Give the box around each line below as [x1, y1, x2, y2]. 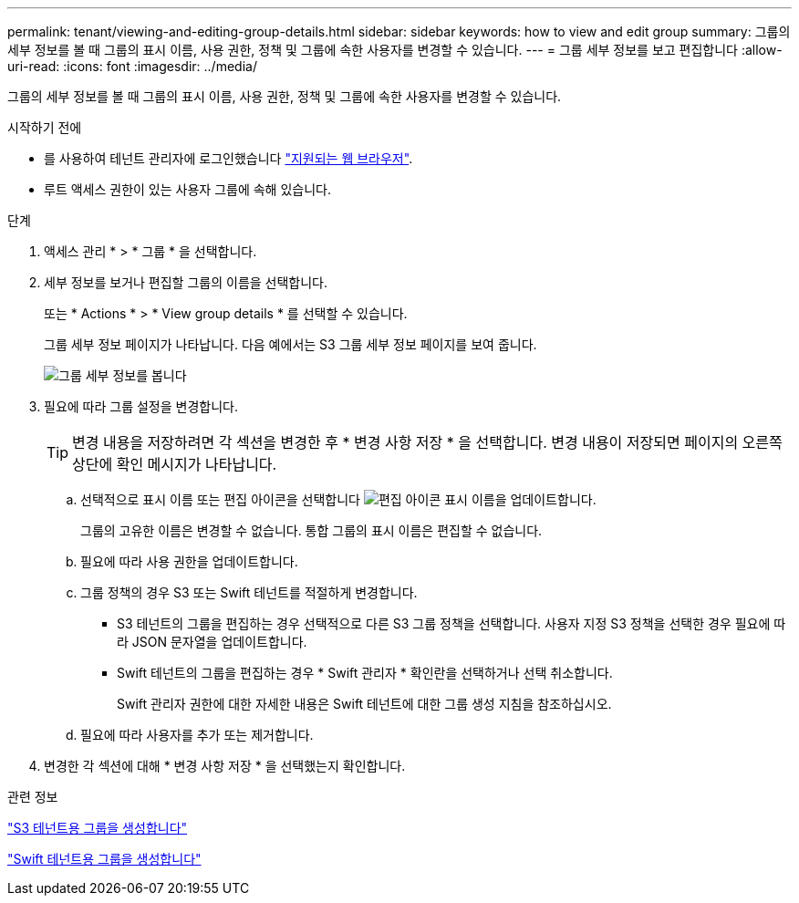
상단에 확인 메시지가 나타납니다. [72, 455, 277, 473]
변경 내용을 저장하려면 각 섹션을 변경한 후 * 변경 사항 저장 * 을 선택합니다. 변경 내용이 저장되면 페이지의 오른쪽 [72, 433, 783, 451]
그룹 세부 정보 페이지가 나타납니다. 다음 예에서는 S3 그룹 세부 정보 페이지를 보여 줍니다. [44, 337, 537, 352]
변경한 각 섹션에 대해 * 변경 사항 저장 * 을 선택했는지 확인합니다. [44, 758, 406, 773]
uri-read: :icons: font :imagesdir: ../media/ [7, 58, 257, 74]
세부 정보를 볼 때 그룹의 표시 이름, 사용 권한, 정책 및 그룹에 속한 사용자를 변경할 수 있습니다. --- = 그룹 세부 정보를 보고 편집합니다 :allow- [7, 42, 783, 57]
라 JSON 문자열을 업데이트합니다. [117, 634, 307, 649]
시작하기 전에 [7, 119, 82, 135]
